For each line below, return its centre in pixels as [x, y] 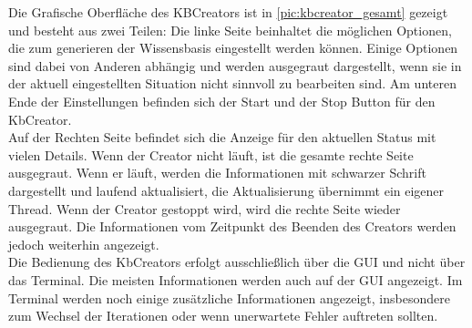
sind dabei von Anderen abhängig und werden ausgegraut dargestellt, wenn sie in [235, 65]
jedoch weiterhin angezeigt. [84, 244]
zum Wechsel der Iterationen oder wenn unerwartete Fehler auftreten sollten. [223, 316]
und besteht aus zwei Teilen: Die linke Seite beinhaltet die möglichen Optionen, [230, 30]
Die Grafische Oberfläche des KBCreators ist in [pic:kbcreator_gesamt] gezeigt [228, 12]
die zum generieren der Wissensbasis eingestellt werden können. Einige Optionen [233, 48]
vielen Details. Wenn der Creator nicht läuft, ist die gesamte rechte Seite [211, 154]
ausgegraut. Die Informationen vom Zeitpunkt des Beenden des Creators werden [232, 226]
